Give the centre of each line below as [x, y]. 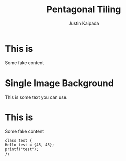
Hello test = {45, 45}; [30, 145]
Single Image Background [59, 83]
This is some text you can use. [36, 97]
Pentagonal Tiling [84, 9]
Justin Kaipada [84, 23]
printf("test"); [22, 149]
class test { [19, 140]
